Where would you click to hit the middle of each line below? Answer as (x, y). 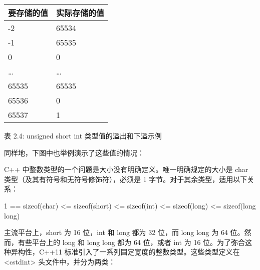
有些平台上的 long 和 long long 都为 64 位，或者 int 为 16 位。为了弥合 (132, 242)
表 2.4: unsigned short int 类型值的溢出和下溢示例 (83, 135)
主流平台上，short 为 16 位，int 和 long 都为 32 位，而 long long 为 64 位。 (124, 232)
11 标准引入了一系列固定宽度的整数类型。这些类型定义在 (147, 252)
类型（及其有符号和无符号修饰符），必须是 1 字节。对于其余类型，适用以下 (126, 179)
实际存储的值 (80, 13)
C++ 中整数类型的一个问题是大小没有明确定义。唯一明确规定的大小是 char (126, 169)
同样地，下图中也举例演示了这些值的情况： (74, 152)
